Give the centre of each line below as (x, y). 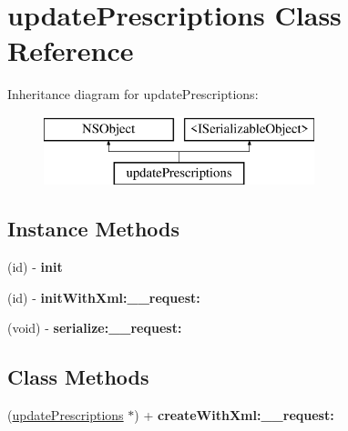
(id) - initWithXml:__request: (104, 297)
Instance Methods (93, 229)
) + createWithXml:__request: (234, 415)
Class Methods (78, 377)
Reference (71, 50)
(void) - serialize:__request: (95, 328)
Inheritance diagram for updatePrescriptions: (133, 94)
